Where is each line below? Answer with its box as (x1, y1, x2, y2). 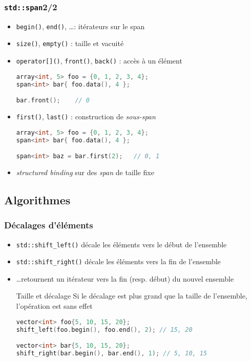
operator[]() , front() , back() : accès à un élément (16, 55, 182, 66)
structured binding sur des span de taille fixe (16, 166, 154, 177)
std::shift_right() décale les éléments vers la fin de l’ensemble (16, 256, 221, 267)
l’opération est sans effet (16, 301, 93, 311)
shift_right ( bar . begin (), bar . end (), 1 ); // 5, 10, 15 (16, 349, 207, 357)
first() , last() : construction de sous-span (16, 111, 156, 122)
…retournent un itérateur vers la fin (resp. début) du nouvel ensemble (16, 273, 234, 284)
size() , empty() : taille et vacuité (16, 38, 124, 49)
